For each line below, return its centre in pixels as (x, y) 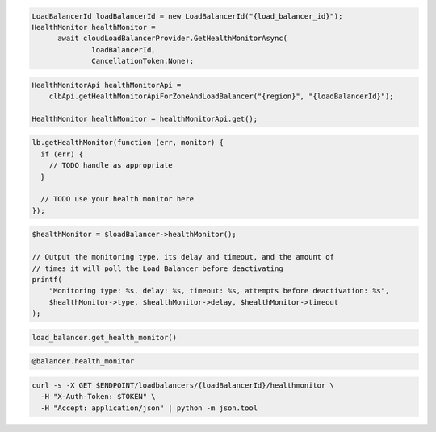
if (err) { (62, 154)
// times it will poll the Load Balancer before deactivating (157, 268)
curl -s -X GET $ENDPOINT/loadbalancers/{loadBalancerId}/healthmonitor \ (183, 385)
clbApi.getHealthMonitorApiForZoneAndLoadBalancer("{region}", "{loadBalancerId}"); (222, 96)
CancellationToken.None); (143, 61)
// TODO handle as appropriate (111, 166)
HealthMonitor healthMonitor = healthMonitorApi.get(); (145, 118)
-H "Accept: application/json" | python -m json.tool (149, 408)
